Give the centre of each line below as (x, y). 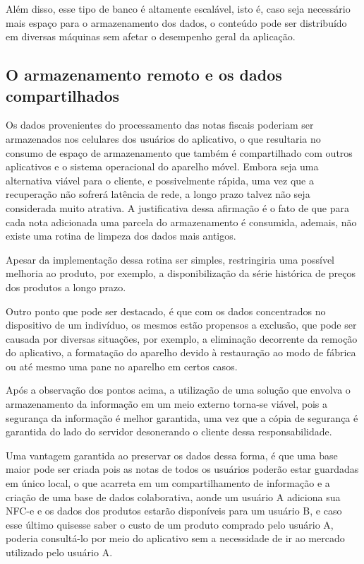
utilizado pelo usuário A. (59, 552)
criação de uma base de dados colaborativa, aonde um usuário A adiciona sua (173, 497)
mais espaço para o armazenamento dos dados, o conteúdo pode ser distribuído (176, 22)
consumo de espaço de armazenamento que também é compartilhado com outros (179, 152)
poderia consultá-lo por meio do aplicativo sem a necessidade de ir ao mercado (175, 538)
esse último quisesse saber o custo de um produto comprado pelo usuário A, (170, 524)
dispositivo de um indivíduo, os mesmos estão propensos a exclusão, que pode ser (181, 325)
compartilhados (63, 95)
